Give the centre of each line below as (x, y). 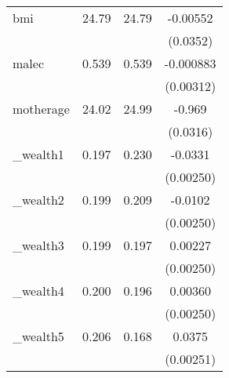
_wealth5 (38, 336)
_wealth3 (38, 245)
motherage (41, 109)
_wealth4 (38, 291)
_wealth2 (38, 200)
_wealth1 (38, 154)
